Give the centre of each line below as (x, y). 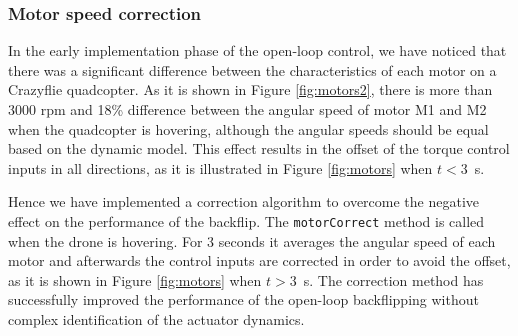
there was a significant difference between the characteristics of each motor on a (252, 69)
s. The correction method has (393, 279)
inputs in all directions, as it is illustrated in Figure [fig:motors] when (220, 167)
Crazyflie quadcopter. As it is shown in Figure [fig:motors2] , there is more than (250, 89)
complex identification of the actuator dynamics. (156, 319)
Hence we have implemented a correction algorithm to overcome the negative (244, 201)
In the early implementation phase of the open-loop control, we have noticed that (257, 50)
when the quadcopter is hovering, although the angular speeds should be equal (248, 128)
